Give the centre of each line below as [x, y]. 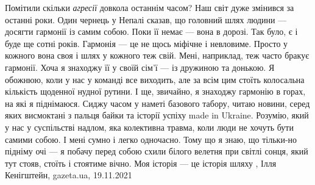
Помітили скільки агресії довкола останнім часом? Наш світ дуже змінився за [150, 7]
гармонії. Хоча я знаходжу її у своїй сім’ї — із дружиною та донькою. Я [140, 67]
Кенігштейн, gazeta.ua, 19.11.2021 [69, 175]
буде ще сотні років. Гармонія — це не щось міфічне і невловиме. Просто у [147, 43]
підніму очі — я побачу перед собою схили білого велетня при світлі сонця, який [157, 151]
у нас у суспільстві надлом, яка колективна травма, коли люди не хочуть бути [149, 127]
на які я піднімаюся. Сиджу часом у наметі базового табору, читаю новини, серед [157, 103]
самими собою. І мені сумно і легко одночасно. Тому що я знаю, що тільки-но [151, 139]
